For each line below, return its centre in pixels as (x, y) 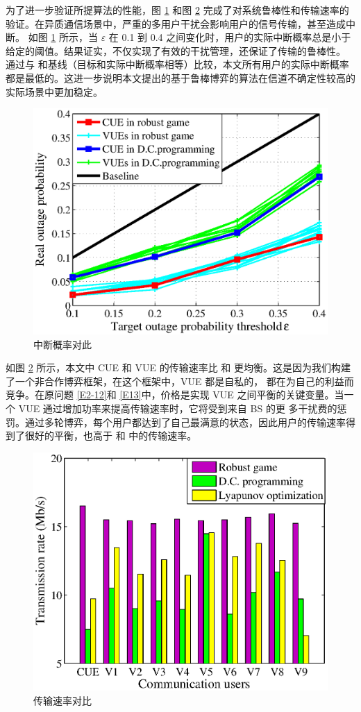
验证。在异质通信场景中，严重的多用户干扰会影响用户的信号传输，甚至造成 (176, 23)
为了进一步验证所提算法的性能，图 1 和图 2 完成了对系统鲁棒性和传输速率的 (177, 10)
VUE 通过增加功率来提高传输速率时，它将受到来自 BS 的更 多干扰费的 (178, 408)
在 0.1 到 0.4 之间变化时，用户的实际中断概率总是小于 (230, 37)
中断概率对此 (62, 344)
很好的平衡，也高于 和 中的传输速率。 (111, 435)
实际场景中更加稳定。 (54, 91)
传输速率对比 (62, 700)
